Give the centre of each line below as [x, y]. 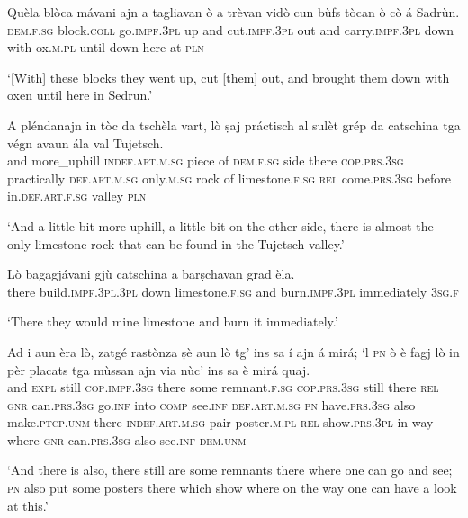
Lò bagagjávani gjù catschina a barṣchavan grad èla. [151, 274]
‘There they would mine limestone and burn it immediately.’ [173, 322]
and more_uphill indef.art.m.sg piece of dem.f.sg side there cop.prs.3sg [206, 161]
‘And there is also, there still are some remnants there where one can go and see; [230, 470]
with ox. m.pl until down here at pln [106, 47]
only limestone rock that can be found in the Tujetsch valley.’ [176, 243]
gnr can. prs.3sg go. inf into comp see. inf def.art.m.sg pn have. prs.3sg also [211, 404]
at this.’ [28, 505]
